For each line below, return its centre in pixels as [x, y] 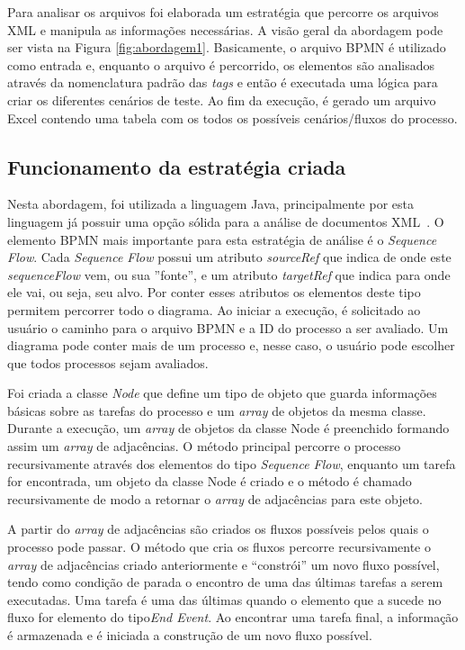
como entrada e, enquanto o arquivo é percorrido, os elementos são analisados [221, 64]
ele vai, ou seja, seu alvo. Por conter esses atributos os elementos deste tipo [214, 292]
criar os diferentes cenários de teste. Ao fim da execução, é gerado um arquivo [222, 99]
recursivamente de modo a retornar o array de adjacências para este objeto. [215, 498]
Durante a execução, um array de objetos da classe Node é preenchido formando [228, 428]
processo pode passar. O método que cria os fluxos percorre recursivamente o [219, 547]
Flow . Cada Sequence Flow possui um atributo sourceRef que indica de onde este [229, 257]
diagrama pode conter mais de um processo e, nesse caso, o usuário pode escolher [231, 345]
